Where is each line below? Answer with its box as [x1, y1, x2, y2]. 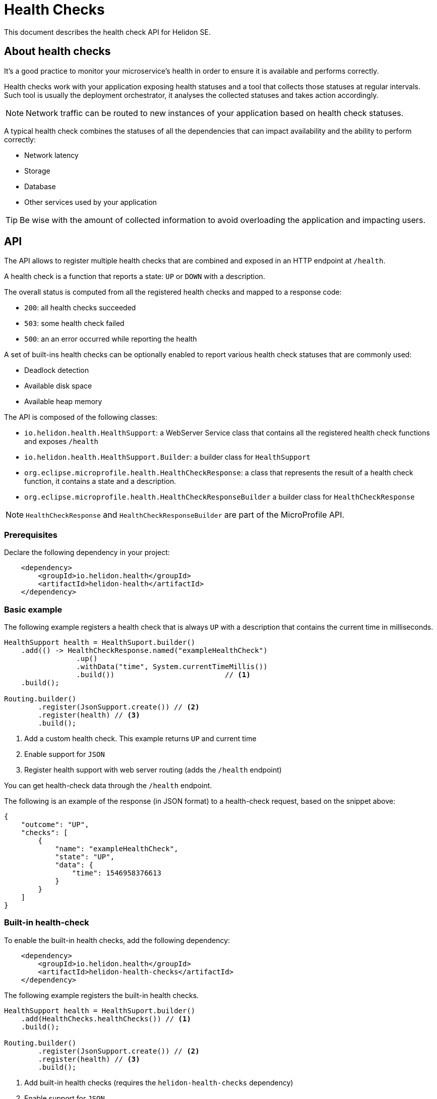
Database [24, 182, 56, 191]
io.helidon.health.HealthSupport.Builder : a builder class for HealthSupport [24, 453, 310, 462]
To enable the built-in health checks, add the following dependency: [4, 936, 230, 945]
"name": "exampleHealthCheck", [55, 844, 178, 853]
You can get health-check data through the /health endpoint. [4, 781, 212, 790]
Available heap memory [24, 397, 102, 406]
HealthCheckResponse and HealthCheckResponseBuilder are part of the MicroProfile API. [26, 510, 345, 520]
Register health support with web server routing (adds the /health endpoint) [24, 765, 282, 774]
